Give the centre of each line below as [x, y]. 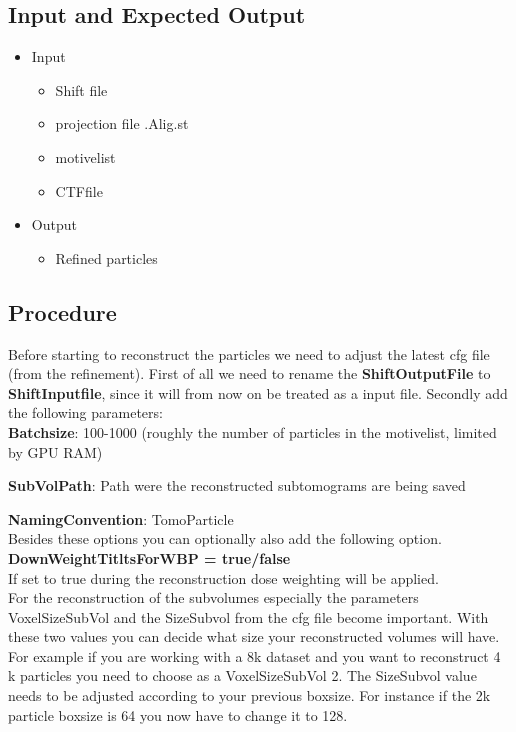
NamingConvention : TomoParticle [121, 518]
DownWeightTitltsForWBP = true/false [149, 557]
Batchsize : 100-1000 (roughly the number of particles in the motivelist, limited [252, 431]
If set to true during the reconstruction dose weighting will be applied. [223, 577]
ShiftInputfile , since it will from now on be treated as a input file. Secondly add [258, 392]
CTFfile [79, 190]
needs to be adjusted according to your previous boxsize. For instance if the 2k [249, 695]
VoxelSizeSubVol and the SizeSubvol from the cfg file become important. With [248, 616]
